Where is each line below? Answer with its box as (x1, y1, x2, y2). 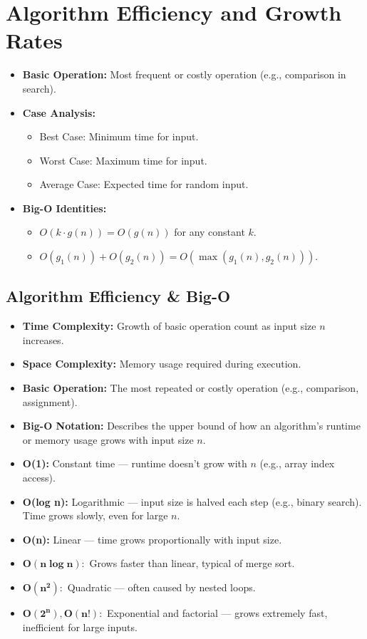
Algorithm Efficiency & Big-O (6, 285, 231, 307)
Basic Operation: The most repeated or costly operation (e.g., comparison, (22, 380, 359, 395)
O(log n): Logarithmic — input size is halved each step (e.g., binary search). (22, 494, 362, 509)
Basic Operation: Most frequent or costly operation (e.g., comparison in (22, 67, 346, 82)
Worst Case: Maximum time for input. (39, 152, 207, 167)
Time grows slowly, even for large (22, 508, 168, 523)
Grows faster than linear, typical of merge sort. (89, 556, 295, 571)
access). (22, 470, 56, 485)
